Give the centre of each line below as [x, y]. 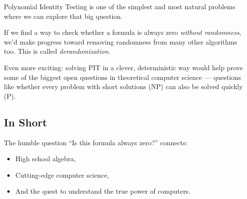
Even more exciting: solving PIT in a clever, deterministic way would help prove [123, 67]
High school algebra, [45, 159]
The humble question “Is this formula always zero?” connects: [96, 142]
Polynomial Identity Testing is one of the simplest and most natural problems [120, 6]
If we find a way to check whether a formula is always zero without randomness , [123, 32]
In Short [26, 122]
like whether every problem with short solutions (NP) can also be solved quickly [123, 86]
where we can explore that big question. [63, 16]
